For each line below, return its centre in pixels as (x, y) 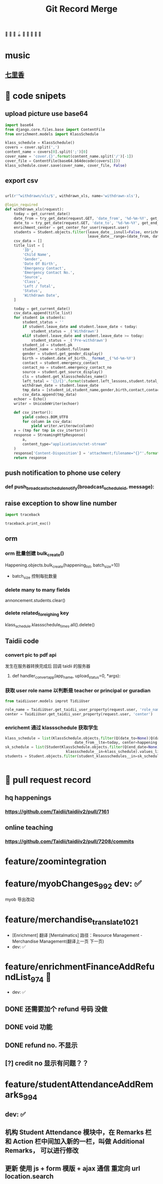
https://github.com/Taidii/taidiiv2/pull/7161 (57, 812)
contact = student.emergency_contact (60, 363)
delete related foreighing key (37, 614)
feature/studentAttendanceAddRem (79, 1084)
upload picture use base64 (47, 114)
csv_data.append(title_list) (43, 313)
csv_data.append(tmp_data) (50, 395)
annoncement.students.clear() (35, 601)
